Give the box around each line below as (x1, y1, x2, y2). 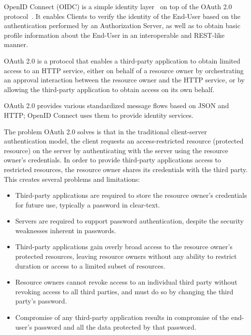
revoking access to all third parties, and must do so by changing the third (15, 286, 234, 296)
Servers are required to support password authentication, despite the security (15, 216, 244, 226)
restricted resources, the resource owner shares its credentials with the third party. (4, 164, 248, 174)
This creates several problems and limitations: (4, 174, 140, 184)
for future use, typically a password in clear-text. (15, 199, 160, 209)
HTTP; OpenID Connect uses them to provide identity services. (4, 110, 193, 120)
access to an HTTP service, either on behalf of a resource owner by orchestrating (4, 65, 244, 75)
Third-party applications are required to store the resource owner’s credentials (15, 190, 247, 200)
